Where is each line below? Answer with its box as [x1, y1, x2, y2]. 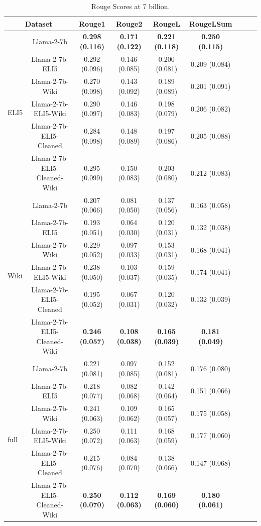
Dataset [25, 18, 53, 29]
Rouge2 [115, 18, 143, 29]
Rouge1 [79, 18, 105, 29]
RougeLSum [189, 18, 232, 29]
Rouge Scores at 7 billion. [91, 1, 170, 11]
